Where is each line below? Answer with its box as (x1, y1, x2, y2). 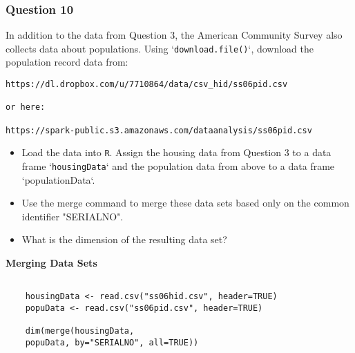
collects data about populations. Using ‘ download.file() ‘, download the (6, 41, 314, 55)
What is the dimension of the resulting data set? (21, 232, 227, 247)
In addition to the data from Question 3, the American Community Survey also (6, 28, 343, 42)
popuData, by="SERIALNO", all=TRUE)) (25, 337, 199, 347)
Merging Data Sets (6, 256, 97, 270)
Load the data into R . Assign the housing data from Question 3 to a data (21, 145, 332, 160)
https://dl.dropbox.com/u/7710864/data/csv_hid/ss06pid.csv (6, 79, 288, 90)
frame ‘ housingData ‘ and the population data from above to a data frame (21, 159, 335, 173)
